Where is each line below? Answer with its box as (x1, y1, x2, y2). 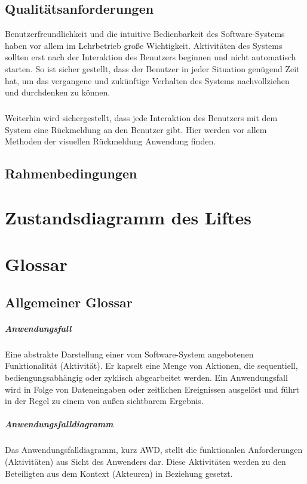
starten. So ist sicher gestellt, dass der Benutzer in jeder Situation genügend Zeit (5, 62, 300, 75)
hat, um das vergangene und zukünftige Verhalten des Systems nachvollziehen (5, 74, 290, 87)
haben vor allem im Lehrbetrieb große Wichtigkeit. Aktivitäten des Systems (5, 39, 283, 51)
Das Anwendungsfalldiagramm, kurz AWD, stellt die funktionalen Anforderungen (5, 443, 303, 456)
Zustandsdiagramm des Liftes (5, 205, 252, 229)
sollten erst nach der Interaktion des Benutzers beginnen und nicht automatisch (5, 51, 296, 63)
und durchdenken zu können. (5, 86, 110, 98)
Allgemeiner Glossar (5, 292, 133, 311)
